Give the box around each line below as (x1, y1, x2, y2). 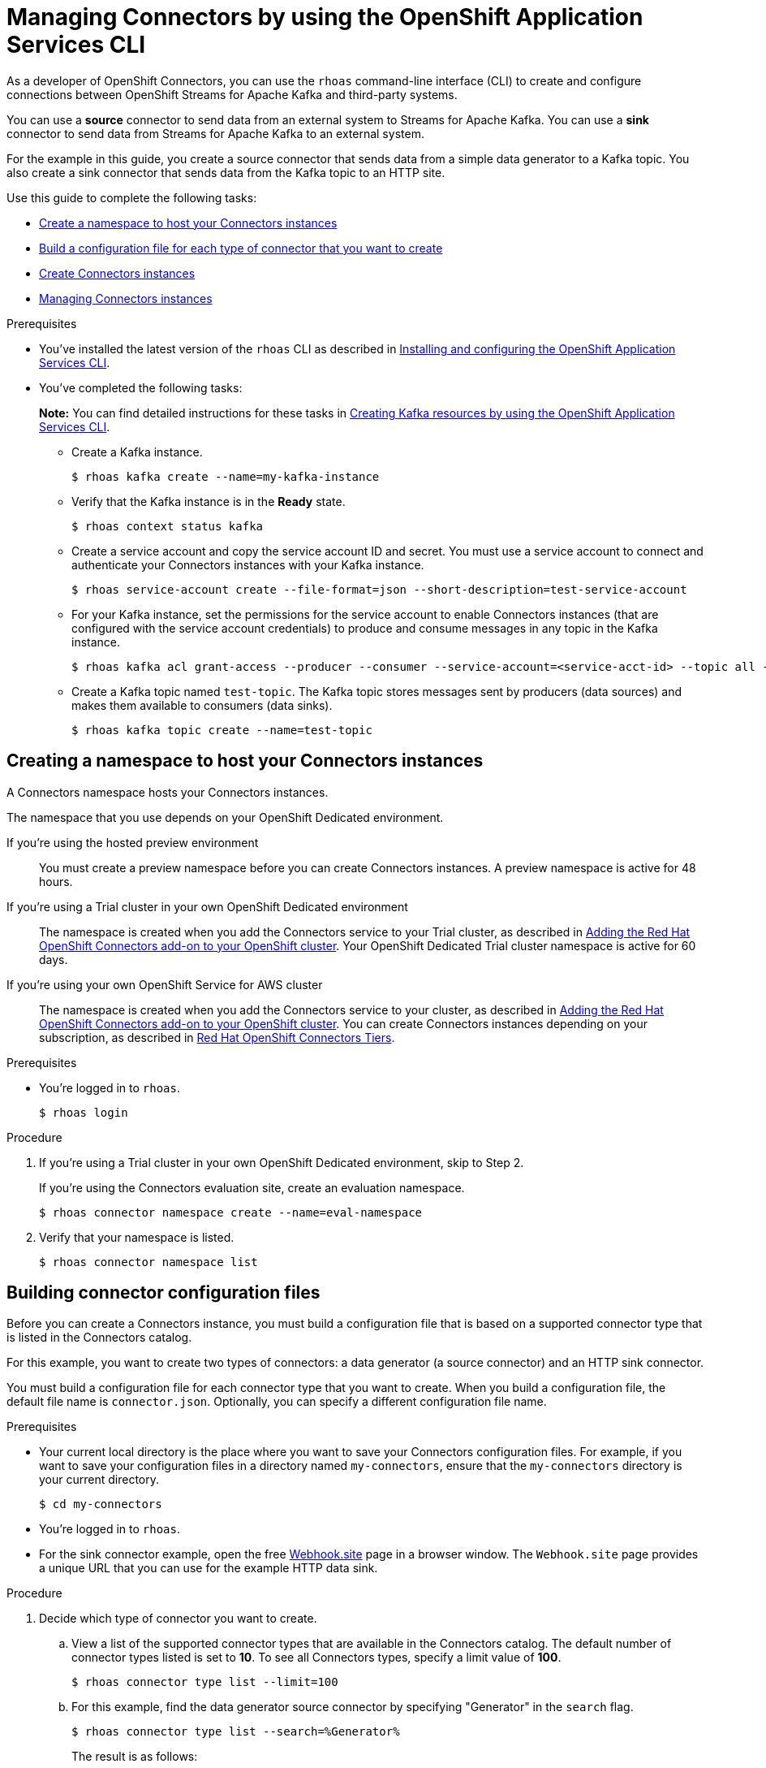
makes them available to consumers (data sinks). (71, 698, 333, 712)
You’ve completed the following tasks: (39, 380, 243, 395)
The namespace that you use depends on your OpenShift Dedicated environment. (6, 810, 444, 824)
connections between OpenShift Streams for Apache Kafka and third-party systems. (6, 87, 458, 102)
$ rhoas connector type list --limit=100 (71, 1675, 338, 1689)
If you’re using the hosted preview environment (6, 835, 259, 849)
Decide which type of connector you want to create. (39, 1611, 317, 1626)
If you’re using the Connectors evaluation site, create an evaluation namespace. (39, 1180, 465, 1195)
